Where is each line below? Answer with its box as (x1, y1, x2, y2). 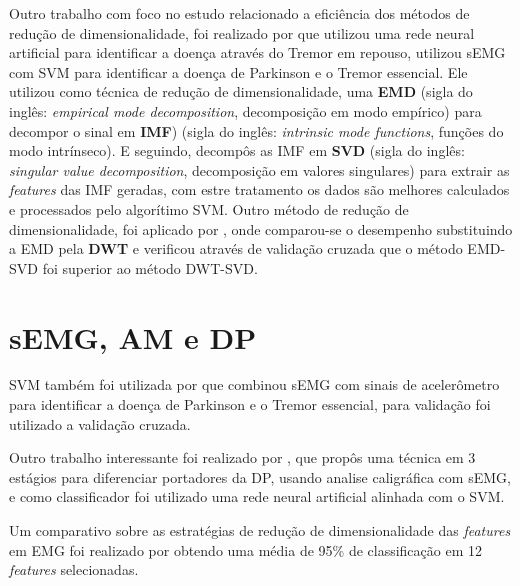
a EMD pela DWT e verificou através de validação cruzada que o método (9, 238, 463, 259)
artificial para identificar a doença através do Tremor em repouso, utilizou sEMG (9, 42, 506, 63)
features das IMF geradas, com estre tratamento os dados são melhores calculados (9, 179, 510, 200)
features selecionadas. (9, 559, 139, 580)
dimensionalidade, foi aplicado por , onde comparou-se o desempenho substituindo (9, 218, 513, 239)
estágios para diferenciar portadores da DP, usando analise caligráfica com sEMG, (9, 466, 511, 487)
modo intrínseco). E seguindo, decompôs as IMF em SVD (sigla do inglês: (9, 140, 465, 161)
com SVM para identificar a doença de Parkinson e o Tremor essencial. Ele (9, 61, 468, 82)
